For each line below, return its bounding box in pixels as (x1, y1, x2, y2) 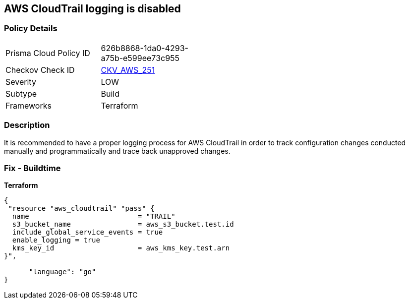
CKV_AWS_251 (101, 64, 155, 75)
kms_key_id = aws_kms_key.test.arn (12, 244, 230, 252)
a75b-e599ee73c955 (101, 53, 180, 63)
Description (4, 120, 50, 130)
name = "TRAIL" (12, 212, 175, 221)
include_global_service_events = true (12, 228, 163, 237)
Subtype (5, 88, 37, 99)
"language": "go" (29, 268, 96, 276)
